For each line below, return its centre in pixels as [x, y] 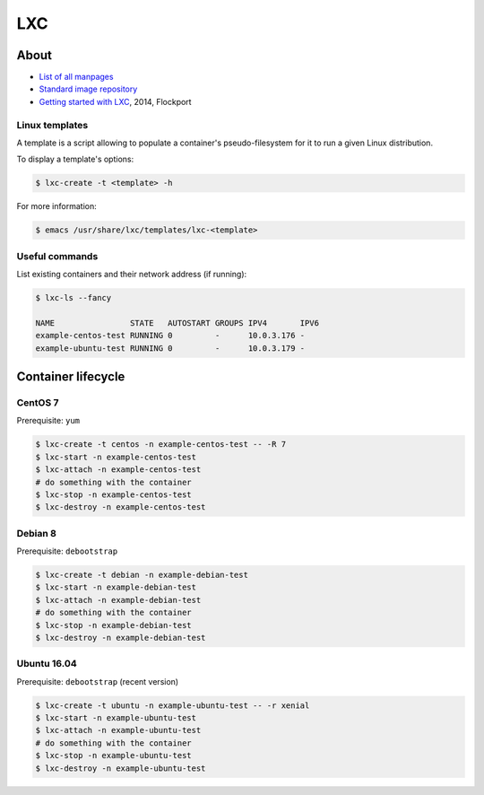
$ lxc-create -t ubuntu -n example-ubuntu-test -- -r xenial [173, 705]
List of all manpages [76, 77]
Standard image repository [88, 89]
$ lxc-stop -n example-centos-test [113, 494]
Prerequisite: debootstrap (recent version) [98, 681]
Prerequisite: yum [48, 421]
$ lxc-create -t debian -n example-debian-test [142, 575]
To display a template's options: [75, 159]
